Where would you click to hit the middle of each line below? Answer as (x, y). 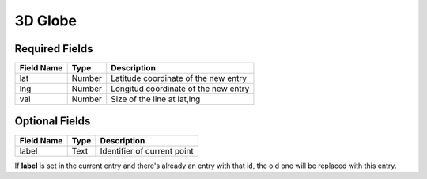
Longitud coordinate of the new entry (180, 89)
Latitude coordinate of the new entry (179, 78)
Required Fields (54, 49)
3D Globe (46, 21)
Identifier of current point (147, 150)
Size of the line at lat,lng (156, 99)
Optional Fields (53, 122)
